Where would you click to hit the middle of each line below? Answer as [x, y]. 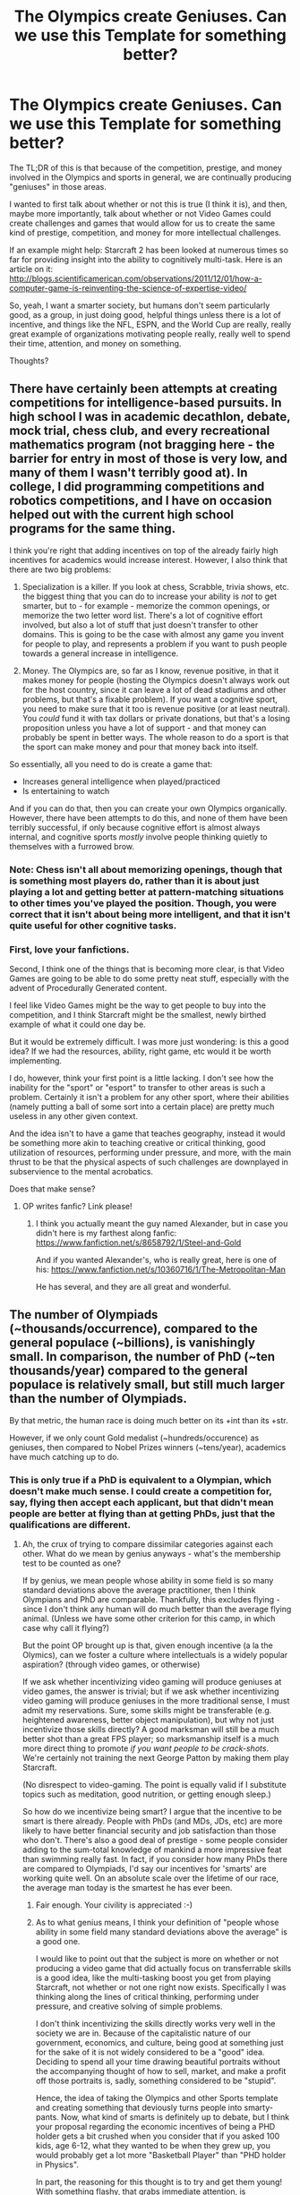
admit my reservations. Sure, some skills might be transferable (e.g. [147, 1711]
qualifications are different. [70, 1525]
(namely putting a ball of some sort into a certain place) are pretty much [142, 1106]
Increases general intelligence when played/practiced [121, 781]
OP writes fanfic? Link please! [77, 1206]
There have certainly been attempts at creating [143, 389]
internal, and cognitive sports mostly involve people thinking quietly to [139, 837]
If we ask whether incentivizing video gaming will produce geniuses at [152, 1682]
